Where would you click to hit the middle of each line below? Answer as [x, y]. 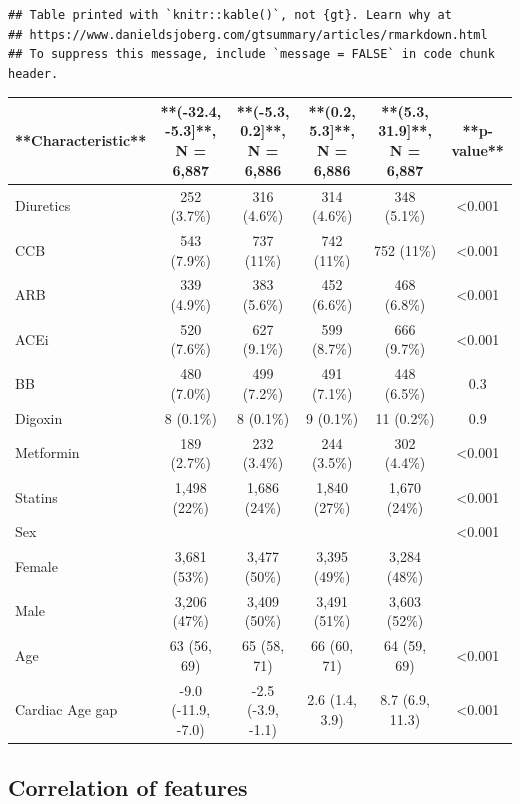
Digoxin [39, 417]
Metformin [47, 452]
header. [33, 73]
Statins [36, 496]
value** [477, 150]
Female [36, 566]
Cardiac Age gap [66, 709]
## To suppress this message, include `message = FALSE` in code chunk [251, 54]
